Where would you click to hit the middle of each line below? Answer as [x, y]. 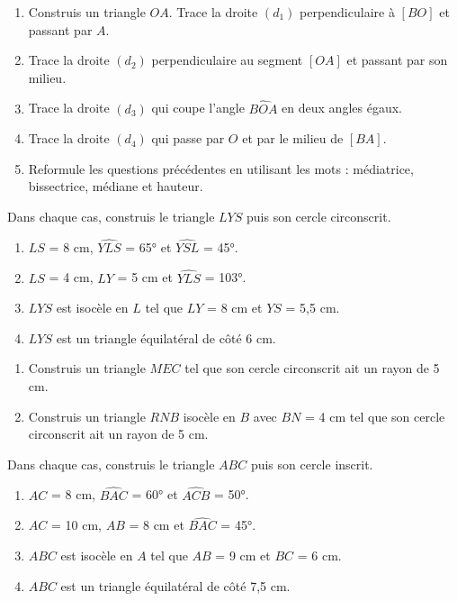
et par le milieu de [293, 138]
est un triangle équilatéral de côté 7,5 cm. [175, 585]
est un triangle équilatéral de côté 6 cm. [166, 337]
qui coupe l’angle [198, 108]
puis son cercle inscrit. [312, 464]
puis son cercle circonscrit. [319, 216]
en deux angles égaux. [342, 108]
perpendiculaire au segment [227, 60]
